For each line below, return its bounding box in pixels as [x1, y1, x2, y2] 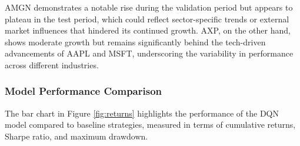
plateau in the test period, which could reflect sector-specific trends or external [5, 12, 289, 25]
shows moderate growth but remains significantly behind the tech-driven [5, 35, 266, 48]
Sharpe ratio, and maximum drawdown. [5, 130, 148, 142]
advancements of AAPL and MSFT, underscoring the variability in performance [5, 47, 294, 59]
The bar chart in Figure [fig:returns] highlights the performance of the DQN [5, 107, 279, 119]
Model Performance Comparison [5, 84, 162, 98]
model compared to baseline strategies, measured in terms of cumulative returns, [5, 118, 296, 131]
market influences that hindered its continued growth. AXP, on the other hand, [5, 24, 291, 36]
